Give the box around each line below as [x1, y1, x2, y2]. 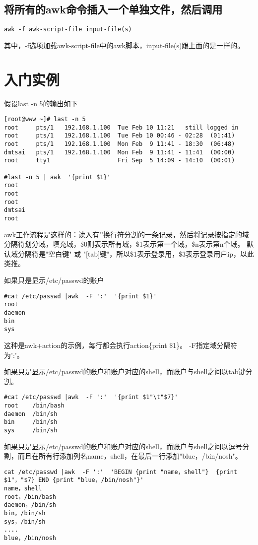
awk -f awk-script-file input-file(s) [4, 26, 132, 33]
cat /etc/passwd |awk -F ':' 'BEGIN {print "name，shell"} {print [4, 468, 238, 476]
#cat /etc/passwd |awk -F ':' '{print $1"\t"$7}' [4, 394, 178, 401]
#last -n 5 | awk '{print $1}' [4, 173, 111, 181]
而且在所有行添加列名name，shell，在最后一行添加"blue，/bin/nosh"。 [17, 451, 242, 461]
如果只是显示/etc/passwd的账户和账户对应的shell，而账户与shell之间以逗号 [4, 441, 243, 451]
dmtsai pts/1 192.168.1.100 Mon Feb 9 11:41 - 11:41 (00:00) [4, 148, 235, 156]
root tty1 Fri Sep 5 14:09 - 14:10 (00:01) [4, 157, 235, 164]
